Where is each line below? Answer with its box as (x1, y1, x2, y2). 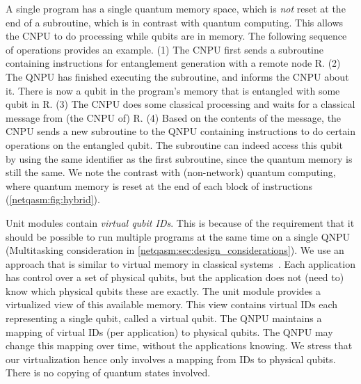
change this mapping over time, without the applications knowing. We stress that (6, 338, 353, 353)
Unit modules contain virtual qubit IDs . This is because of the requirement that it (6, 215, 355, 230)
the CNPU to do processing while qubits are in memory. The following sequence (6, 29, 347, 43)
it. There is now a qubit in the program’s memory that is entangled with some (6, 83, 340, 97)
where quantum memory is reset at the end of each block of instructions (6, 178, 313, 193)
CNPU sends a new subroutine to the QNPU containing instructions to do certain (6, 124, 356, 138)
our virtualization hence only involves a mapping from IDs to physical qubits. (6, 351, 336, 366)
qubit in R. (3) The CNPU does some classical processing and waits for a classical (6, 97, 355, 111)
